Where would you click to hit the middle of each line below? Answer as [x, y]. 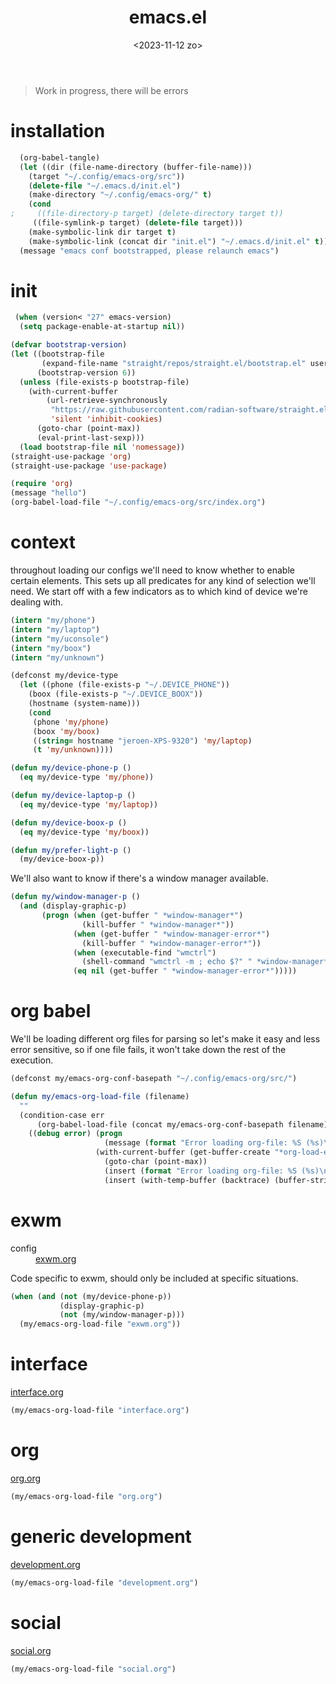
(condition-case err [62, 1115]
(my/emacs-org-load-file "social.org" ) [93, 1669]
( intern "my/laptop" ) [55, 629]
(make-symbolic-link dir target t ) [102, 232]
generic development [101, 1536]
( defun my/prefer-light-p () [71, 850]
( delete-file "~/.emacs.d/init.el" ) [105, 186]
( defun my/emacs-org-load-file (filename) [100, 1096]
